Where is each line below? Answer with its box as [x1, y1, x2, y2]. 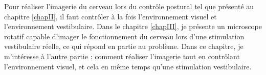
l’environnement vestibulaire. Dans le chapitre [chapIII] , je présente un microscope [4, 21, 262, 32]
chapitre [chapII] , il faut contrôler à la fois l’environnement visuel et [4, 11, 217, 21]
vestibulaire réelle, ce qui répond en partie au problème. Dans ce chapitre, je [4, 41, 243, 52]
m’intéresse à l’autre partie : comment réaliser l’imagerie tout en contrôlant [4, 51, 240, 61]
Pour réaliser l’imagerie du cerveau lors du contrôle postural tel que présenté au [4, 1, 254, 11]
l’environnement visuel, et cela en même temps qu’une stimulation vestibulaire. [4, 61, 252, 71]
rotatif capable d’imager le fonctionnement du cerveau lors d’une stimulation [4, 31, 245, 41]
